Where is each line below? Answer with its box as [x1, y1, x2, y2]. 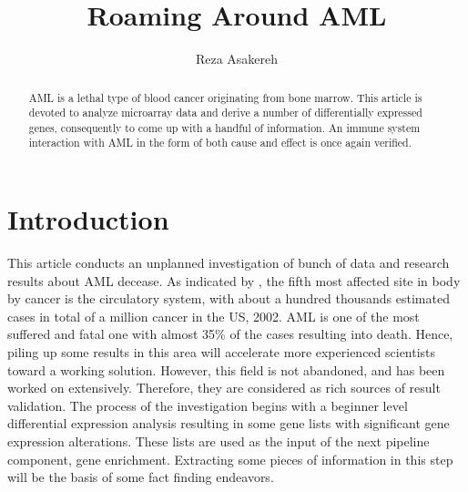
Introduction [7, 200, 169, 238]
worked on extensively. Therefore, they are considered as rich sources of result [7, 378, 441, 397]
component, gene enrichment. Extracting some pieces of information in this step [7, 449, 453, 468]
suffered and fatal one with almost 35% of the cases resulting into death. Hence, [7, 324, 453, 343]
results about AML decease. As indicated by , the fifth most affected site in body [7, 271, 461, 290]
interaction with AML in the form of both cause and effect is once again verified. [28, 135, 412, 150]
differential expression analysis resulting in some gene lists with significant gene [7, 414, 450, 433]
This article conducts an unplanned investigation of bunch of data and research [7, 253, 450, 272]
